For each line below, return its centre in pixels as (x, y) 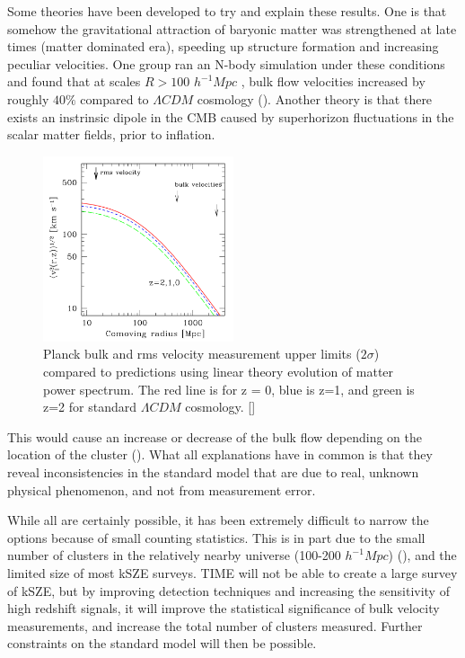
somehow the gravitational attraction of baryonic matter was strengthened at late (232, 28)
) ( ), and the (422, 555)
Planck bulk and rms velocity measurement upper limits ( (202, 354)
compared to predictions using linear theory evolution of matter (219, 372)
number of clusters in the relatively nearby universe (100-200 (174, 555)
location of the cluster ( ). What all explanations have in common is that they (220, 454)
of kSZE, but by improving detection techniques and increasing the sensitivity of (228, 590)
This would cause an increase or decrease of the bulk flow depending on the (215, 436)
